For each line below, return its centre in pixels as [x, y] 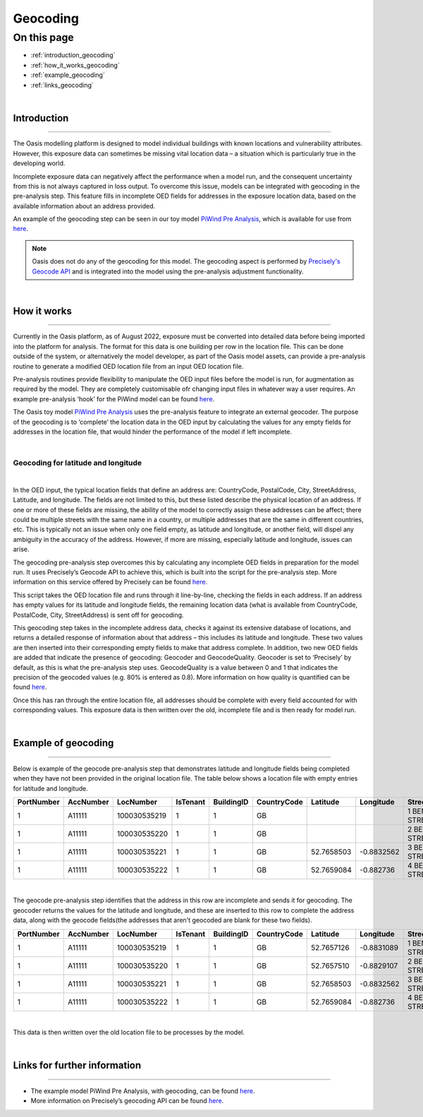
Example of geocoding [63, 743]
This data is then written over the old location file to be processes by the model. [129, 1032]
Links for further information [77, 1066]
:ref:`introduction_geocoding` [73, 55]
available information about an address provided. [84, 206]
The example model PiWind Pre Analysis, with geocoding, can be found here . [143, 1091]
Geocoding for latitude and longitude [78, 463]
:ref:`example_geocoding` [68, 75]
